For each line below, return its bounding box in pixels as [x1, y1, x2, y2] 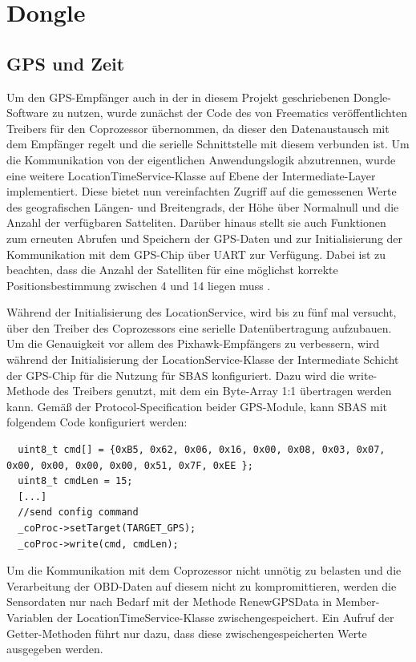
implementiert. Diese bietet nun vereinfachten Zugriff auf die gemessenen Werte [6, 183, 397, 200]
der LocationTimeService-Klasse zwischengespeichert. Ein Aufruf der [57, 608, 394, 625]
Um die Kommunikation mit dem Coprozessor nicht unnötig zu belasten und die [6, 562, 402, 579]
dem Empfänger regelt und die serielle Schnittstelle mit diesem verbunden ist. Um [6, 135, 410, 152]
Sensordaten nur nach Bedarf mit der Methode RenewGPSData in [6, 593, 332, 610]
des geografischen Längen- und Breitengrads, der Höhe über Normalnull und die [6, 198, 399, 215]
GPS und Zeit [6, 50, 125, 75]
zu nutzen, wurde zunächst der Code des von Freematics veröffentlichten [52, 104, 407, 121]
